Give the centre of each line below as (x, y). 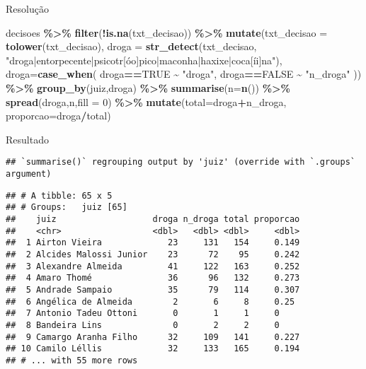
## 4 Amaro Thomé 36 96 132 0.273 (153, 278)
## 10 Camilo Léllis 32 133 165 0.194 (153, 349)
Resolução (27, 8)
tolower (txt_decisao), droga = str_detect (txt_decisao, (131, 46)
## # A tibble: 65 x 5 (59, 195)
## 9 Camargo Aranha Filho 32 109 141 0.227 (153, 337)
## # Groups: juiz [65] (67, 207)
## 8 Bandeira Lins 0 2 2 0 (143, 325)
